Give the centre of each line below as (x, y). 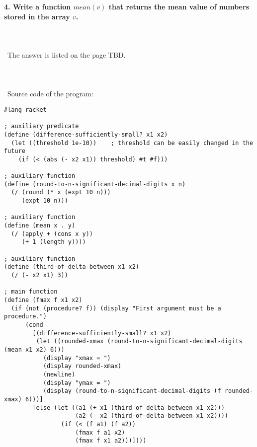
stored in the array (37, 16)
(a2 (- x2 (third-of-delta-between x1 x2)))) (152, 416)
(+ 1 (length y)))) (54, 242)
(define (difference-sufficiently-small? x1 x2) (86, 134)
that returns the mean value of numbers (179, 6)
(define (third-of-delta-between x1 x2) (72, 267)
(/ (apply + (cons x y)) (52, 234)
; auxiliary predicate (42, 126)
